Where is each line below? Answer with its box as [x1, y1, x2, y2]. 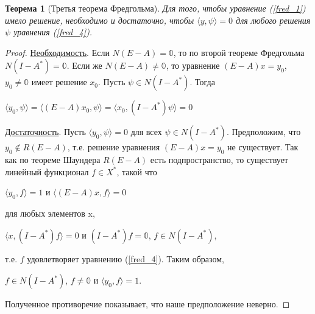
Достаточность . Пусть [5, 125, 86, 138]
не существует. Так [227, 141, 299, 153]
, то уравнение [166, 59, 220, 72]
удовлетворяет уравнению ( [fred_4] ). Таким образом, [27, 252, 224, 265]
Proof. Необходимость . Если [5, 46, 110, 58]
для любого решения [236, 13, 311, 26]
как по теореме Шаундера [5, 153, 101, 166]
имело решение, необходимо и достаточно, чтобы [5, 13, 194, 26]
